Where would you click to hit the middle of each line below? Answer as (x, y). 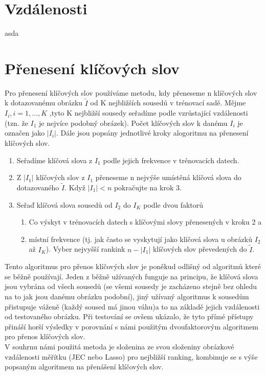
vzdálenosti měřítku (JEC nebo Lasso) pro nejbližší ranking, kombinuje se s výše (131, 356)
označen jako (25, 133)
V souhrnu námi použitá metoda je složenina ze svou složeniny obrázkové (119, 346)
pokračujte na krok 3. (148, 187)
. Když (75, 187)
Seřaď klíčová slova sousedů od (64, 204)
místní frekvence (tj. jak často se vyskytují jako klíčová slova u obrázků (140, 239)
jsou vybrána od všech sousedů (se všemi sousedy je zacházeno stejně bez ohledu (131, 286)
